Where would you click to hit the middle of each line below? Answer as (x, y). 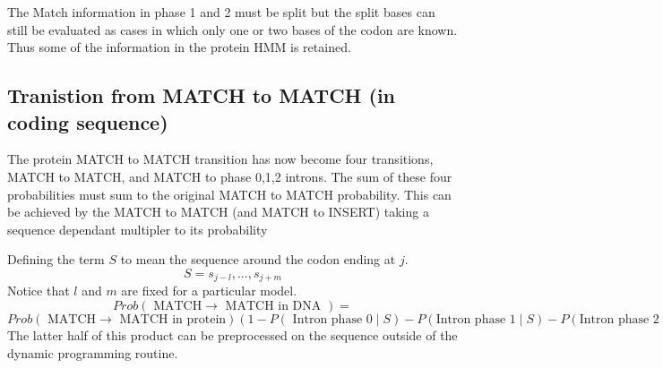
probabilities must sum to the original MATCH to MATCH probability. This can (229, 194)
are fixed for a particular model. (209, 291)
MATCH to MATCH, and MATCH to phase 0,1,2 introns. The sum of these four (230, 176)
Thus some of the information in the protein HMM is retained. (179, 47)
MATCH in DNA (273, 306)
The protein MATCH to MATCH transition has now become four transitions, (220, 159)
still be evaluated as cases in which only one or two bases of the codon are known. (232, 29)
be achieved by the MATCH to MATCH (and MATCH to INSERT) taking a (218, 212)
